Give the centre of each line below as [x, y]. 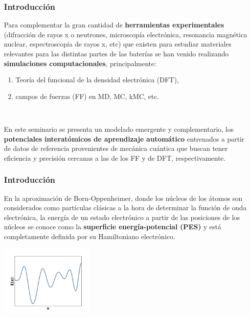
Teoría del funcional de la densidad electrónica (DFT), [97, 80]
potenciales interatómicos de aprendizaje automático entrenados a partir [124, 138]
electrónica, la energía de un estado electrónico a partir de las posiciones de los [122, 217]
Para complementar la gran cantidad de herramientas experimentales [114, 25]
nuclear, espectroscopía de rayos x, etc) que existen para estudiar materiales [118, 44]
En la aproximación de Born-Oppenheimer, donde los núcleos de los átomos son [123, 198]
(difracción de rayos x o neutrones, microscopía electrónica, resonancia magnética [126, 34]
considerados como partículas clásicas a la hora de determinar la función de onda [125, 207]
